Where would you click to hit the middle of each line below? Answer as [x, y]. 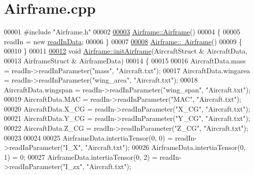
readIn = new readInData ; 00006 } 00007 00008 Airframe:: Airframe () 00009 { [123, 41]
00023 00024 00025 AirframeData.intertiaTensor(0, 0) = [89, 137]
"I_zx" [73, 166]
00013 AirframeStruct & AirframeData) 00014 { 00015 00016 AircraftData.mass [125, 60]
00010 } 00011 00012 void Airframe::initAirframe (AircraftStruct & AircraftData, [126, 51]
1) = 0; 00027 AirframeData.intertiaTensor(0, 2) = [81, 157]
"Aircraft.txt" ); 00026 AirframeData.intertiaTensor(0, [165, 147]
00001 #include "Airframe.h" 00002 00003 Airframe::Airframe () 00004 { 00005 [122, 32]
